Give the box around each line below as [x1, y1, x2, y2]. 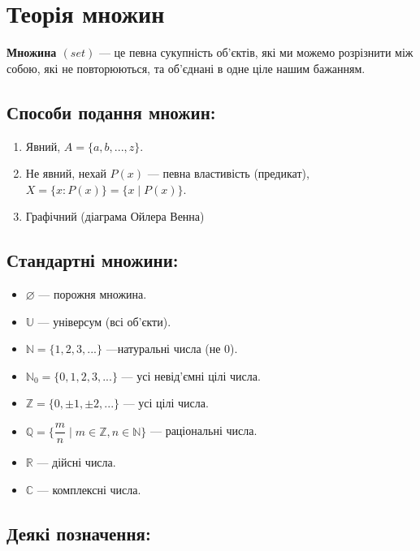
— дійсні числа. [37, 454, 116, 471]
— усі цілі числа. [123, 394, 209, 411]
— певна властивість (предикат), [147, 165, 310, 182]
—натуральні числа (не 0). [106, 340, 238, 357]
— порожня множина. [38, 286, 147, 303]
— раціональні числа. [149, 422, 258, 439]
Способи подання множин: [6, 99, 216, 124]
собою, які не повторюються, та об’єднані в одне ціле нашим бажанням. [6, 59, 366, 76]
